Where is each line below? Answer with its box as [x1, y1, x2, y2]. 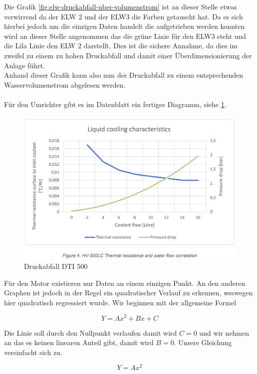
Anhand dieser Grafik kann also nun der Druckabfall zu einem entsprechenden [4, 70, 244, 80]
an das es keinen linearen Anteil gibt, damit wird [4, 337, 154, 348]
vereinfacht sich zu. [4, 347, 62, 357]
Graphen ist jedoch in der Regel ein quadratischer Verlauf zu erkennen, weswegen [4, 287, 253, 298]
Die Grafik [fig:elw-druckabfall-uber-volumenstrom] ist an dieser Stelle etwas [4, 1, 237, 11]
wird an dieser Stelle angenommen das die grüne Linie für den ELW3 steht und [4, 30, 247, 41]
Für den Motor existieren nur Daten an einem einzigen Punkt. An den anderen [4, 277, 246, 288]
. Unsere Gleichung [174, 337, 232, 348]
